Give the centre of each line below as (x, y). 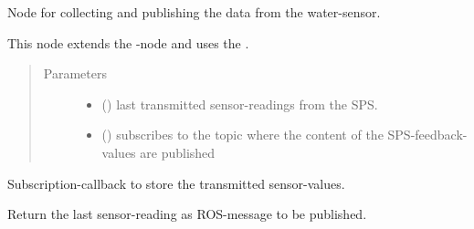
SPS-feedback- (427, 135)
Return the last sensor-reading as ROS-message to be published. (187, 214)
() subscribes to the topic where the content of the (242, 135)
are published (178, 152)
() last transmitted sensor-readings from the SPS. (240, 104)
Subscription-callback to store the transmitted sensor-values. (176, 183)
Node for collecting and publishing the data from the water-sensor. (194, 12)
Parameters (75, 73)
